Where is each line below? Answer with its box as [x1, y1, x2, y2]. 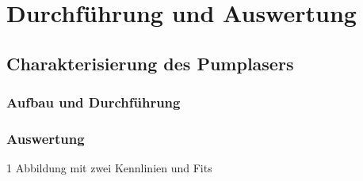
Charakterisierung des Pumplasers [6, 51, 294, 75]
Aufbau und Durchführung [6, 92, 181, 112]
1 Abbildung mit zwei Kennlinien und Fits [6, 160, 212, 176]
